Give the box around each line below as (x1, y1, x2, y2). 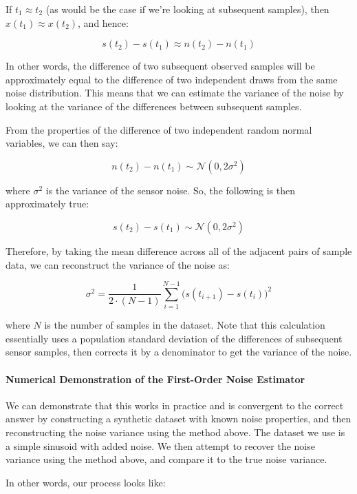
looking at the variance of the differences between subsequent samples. (6, 99, 302, 113)
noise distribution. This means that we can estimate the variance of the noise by (6, 85, 344, 100)
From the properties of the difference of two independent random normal (6, 122, 312, 136)
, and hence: (78, 15, 129, 30)
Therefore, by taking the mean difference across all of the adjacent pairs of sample (6, 243, 352, 258)
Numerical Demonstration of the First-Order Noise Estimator (6, 371, 305, 386)
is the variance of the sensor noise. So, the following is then (45, 183, 295, 197)
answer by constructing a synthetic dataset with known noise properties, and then (6, 411, 351, 426)
